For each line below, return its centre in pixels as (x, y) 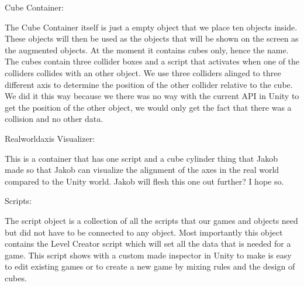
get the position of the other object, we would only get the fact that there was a (148, 107)
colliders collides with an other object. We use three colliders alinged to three (143, 72)
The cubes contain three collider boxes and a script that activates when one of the (152, 61)
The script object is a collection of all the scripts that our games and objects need (151, 220)
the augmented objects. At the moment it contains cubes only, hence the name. (147, 50)
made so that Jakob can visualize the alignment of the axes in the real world (142, 170)
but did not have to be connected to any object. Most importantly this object (144, 232)
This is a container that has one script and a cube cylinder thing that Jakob (141, 158)
